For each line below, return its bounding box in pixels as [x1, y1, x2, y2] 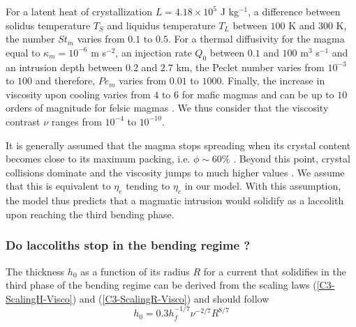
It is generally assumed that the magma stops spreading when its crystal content [6, 137, 351, 152]
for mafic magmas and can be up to [181, 86, 334, 101]
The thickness [6, 264, 65, 278]
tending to [126, 178, 170, 193]
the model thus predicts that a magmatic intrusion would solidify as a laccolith [6, 193, 344, 208]
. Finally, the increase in [221, 73, 325, 88]
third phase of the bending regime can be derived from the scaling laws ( [6, 277, 317, 292]
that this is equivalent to [6, 178, 111, 193]
